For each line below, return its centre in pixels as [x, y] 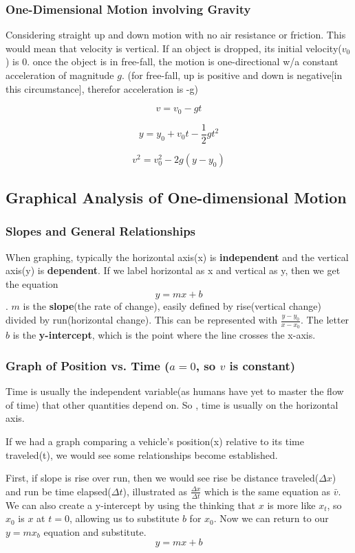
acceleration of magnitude [60, 75]
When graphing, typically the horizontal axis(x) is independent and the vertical [177, 257]
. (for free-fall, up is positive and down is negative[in [232, 75]
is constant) [262, 365]
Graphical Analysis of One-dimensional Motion [176, 197]
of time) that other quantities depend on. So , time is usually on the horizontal [172, 404]
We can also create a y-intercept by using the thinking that [131, 505]
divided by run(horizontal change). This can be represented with [142, 320]
